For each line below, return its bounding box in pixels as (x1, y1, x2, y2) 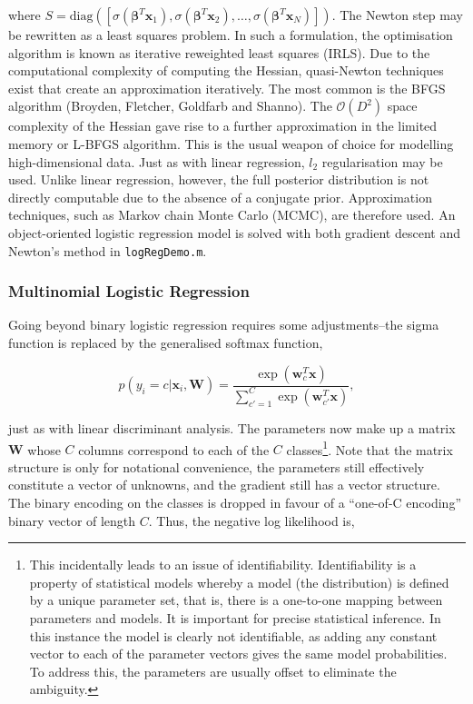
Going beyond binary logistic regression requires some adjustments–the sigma (8, 315, 439, 334)
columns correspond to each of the (78, 440, 270, 459)
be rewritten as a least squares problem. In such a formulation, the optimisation (8, 25, 453, 44)
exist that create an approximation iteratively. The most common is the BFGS (8, 78, 446, 97)
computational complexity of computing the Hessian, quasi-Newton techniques (8, 61, 444, 80)
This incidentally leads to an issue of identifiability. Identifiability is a (29, 555, 417, 574)
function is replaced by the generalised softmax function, (8, 333, 323, 352)
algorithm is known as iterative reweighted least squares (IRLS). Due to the (8, 43, 430, 62)
